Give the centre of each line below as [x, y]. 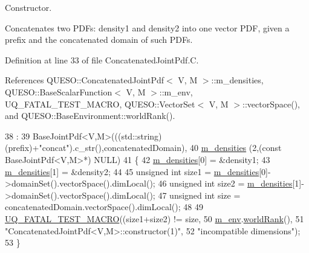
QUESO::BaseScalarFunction [59, 91]
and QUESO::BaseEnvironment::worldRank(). [90, 116]
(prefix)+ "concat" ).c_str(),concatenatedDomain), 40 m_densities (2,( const [143, 148]
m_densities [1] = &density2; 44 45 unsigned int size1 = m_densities [132, 171]
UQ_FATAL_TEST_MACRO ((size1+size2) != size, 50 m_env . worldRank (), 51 [154, 218]
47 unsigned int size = [199, 195]
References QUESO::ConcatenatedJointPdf [85, 80]
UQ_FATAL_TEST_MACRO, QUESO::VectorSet [100, 104]
